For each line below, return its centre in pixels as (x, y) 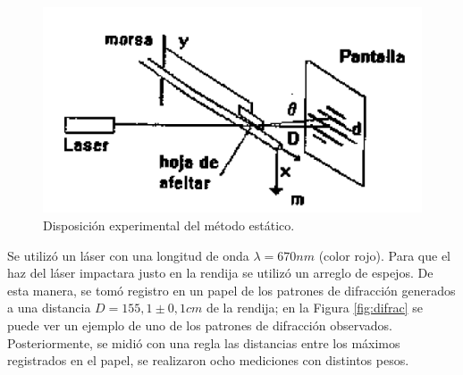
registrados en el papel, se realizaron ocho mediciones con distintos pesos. (208, 360)
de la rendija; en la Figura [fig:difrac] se (314, 308)
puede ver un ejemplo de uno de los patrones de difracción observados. (200, 325)
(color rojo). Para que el (384, 255)
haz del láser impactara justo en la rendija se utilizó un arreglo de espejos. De (220, 273)
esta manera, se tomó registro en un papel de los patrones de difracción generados (231, 290)
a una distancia (49, 308)
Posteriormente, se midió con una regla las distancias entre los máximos (204, 342)
